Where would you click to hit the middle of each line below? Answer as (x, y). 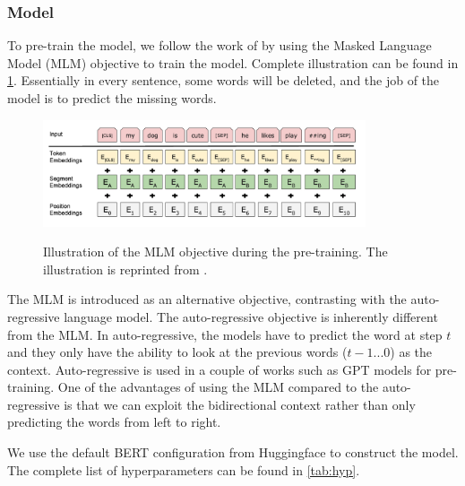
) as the (411, 352)
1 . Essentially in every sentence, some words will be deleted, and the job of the (224, 80)
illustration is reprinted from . (125, 269)
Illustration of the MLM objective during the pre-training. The (215, 252)
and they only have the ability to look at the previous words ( (177, 352)
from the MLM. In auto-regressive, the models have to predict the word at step (225, 334)
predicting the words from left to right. (114, 422)
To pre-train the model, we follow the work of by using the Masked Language (220, 45)
